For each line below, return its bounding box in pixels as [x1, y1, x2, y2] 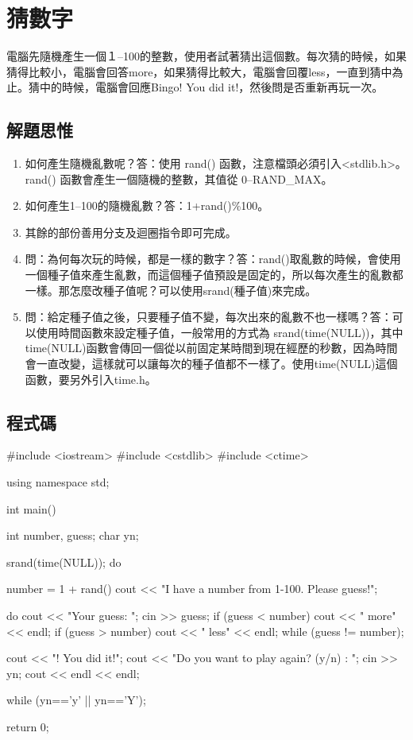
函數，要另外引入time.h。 [25, 370, 156, 387]
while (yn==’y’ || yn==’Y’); [6, 692, 146, 708]
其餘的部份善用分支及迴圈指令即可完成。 [25, 223, 237, 240]
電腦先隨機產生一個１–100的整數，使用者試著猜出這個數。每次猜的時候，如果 [6, 48, 407, 64]
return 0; [6, 718, 49, 734]
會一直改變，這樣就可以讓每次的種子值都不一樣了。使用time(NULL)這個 [25, 355, 398, 372]
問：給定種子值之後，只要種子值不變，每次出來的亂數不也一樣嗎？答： [25, 308, 392, 325]
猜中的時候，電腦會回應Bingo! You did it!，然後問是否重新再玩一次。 [28, 79, 384, 95]
